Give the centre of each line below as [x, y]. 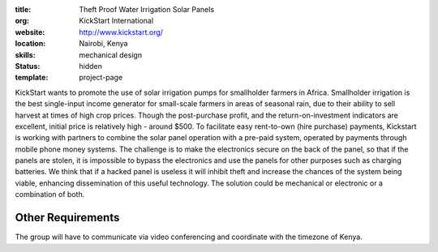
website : [30, 32]
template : [32, 78]
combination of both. [50, 194]
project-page [101, 78]
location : [30, 44]
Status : [28, 66]
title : [23, 9]
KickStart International [116, 21]
